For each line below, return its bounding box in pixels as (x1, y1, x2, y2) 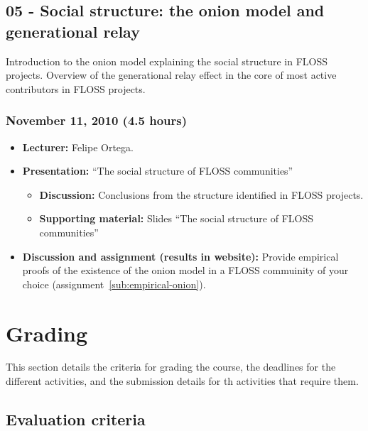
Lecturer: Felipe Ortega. (22, 139, 134, 154)
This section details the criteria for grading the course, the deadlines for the (6, 359, 336, 374)
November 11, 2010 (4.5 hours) (6, 111, 188, 129)
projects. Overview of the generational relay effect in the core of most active (6, 67, 337, 82)
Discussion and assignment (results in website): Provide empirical (22, 249, 339, 263)
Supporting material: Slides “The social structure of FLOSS (39, 211, 314, 226)
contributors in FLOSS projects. (6, 81, 146, 96)
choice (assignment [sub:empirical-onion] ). (22, 276, 206, 291)
